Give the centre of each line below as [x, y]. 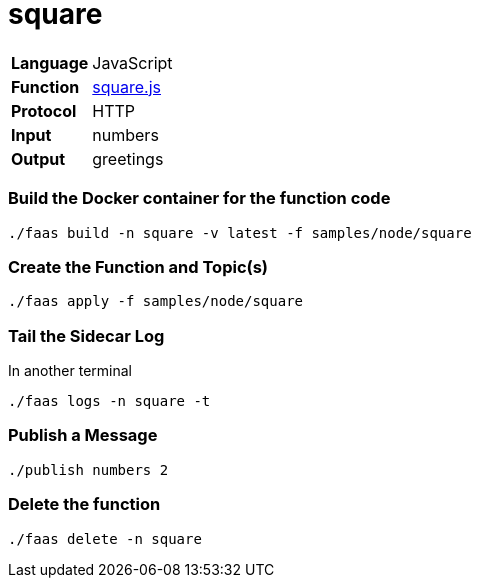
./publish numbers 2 [88, 469]
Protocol [44, 110]
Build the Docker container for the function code [199, 198]
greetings [128, 158]
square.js [126, 86]
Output [38, 158]
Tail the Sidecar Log [86, 335]
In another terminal [70, 370]
